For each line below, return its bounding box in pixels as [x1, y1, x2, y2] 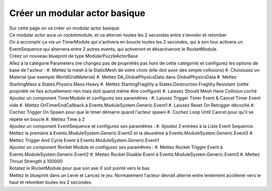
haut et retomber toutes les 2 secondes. [9, 179, 93, 185]
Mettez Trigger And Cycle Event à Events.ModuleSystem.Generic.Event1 [9, 137, 159, 143]
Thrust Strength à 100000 [9, 158, 63, 164]
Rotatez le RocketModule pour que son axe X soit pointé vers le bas [9, 165, 150, 171]
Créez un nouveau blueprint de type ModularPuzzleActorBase [9, 53, 139, 59]
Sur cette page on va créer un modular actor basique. [9, 25, 121, 31]
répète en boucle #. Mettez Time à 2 [9, 116, 85, 122]
